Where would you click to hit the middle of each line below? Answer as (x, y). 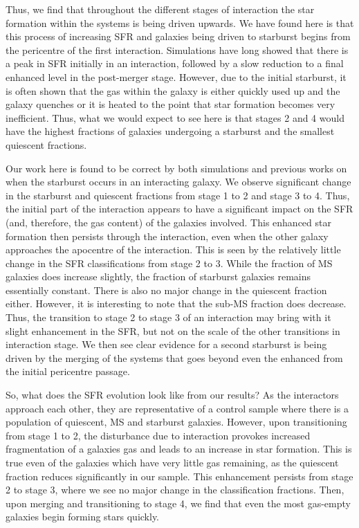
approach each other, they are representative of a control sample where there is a (177, 408)
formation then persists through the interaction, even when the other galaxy (167, 236)
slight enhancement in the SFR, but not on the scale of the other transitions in (173, 330)
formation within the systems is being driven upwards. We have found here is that (180, 22)
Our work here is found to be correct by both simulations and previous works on (176, 168)
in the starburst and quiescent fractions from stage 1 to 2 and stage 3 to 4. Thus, (178, 195)
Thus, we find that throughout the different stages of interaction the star (160, 9)
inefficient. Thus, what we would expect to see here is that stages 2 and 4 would (175, 117)
